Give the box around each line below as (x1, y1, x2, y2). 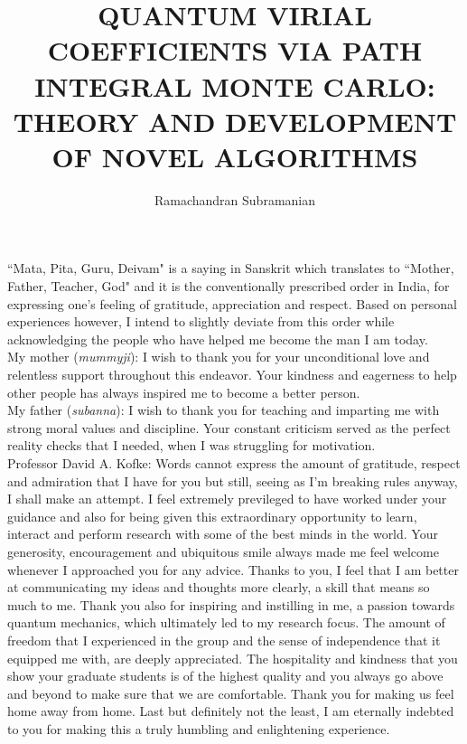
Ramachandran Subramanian (154, 190, 316, 209)
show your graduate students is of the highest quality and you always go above (7, 666, 444, 685)
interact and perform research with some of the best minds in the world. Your (7, 524, 438, 543)
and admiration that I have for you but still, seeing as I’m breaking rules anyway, (7, 471, 458, 490)
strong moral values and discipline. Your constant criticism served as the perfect (7, 418, 451, 437)
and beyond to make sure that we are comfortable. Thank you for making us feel (7, 683, 454, 702)
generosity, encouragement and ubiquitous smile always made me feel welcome (7, 542, 439, 560)
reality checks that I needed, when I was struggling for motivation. (7, 436, 376, 455)
